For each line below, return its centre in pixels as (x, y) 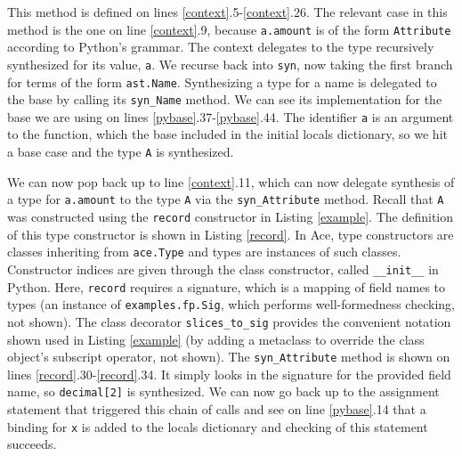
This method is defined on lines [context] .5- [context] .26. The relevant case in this (227, 12)
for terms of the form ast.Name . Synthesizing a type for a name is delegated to (222, 81)
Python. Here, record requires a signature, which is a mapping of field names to (227, 286)
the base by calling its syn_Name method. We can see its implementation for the (225, 99)
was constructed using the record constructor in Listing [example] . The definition (231, 216)
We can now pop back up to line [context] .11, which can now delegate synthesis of (231, 181)
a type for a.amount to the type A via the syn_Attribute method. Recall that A (226, 199)
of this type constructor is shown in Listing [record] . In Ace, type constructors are (231, 234)
